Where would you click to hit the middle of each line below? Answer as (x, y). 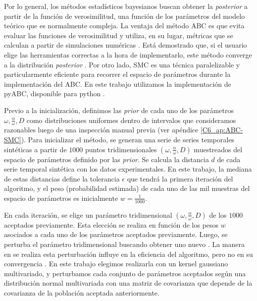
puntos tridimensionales (121, 149)
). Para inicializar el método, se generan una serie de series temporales (128, 139)
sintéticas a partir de (35, 149)
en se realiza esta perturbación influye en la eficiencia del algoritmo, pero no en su (128, 254)
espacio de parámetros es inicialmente (61, 198)
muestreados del (218, 149)
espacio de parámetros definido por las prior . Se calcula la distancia (106, 159)
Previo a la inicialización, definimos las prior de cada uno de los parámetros (119, 110)
